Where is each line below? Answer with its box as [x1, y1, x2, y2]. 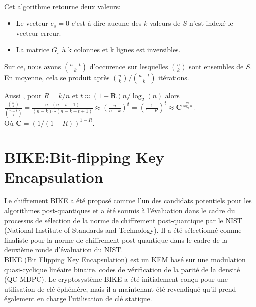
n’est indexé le [189, 18, 233, 28]
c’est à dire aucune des [71, 18, 142, 28]
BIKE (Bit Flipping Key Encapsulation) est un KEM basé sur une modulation [4, 254, 246, 265]
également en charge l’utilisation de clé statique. [4, 293, 152, 304]
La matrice [16, 44, 50, 55]
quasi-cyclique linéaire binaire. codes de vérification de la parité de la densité [4, 264, 240, 274]
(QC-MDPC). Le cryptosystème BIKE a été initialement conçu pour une [4, 274, 228, 284]
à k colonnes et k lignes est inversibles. [62, 44, 181, 55]
